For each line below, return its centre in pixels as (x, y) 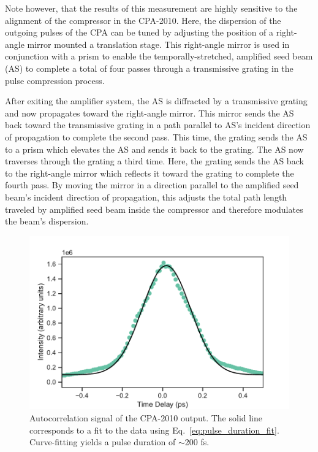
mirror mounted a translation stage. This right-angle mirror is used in (158, 44)
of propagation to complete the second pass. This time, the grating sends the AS (156, 136)
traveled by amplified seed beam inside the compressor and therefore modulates (154, 209)
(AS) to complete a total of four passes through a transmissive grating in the (149, 68)
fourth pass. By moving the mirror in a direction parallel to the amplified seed (152, 185)
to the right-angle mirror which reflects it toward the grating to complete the (150, 173)
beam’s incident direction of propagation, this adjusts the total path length (146, 197)
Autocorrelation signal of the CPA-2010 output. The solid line (146, 417)
